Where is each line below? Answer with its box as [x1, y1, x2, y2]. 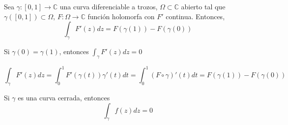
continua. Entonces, [166, 11, 225, 21]
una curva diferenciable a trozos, [59, 1, 158, 11]
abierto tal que [181, 1, 226, 11]
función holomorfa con [87, 11, 155, 21]
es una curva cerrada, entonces [18, 93, 110, 103]
